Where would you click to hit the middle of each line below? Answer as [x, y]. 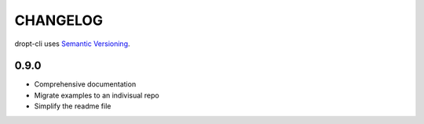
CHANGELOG [59, 20]
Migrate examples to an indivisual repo [97, 95]
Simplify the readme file [73, 106]
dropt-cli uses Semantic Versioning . [72, 44]
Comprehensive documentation [85, 84]
